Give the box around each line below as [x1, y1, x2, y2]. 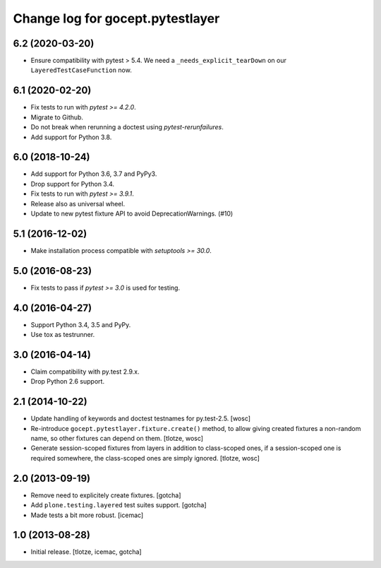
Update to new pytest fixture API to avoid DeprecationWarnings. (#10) [30, 209, 234, 218]
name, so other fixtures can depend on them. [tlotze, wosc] [30, 434, 204, 443]
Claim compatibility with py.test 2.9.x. [30, 367, 140, 376]
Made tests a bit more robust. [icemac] [30, 511, 144, 519]
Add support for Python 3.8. [30, 133, 112, 141]
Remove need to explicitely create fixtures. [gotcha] [30, 491, 181, 499]
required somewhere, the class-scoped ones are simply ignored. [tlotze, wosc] [30, 454, 260, 462]
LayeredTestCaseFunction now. [30, 66, 132, 74]
